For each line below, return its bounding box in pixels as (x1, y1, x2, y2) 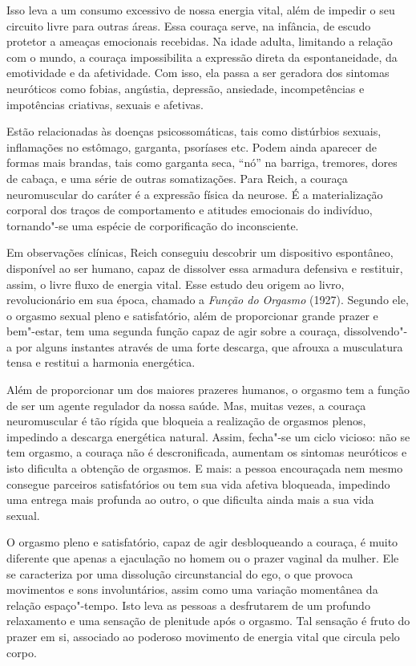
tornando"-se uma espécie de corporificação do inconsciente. (6, 217, 299, 234)
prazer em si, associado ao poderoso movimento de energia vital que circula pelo (6, 627, 400, 644)
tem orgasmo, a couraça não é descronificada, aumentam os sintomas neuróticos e (6, 444, 407, 461)
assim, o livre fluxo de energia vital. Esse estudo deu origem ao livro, (6, 275, 345, 292)
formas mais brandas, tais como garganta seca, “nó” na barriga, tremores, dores (6, 154, 398, 171)
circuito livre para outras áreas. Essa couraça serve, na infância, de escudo (6, 17, 371, 34)
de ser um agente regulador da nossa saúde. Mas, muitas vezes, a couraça (6, 396, 366, 413)
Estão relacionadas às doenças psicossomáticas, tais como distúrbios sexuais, (6, 123, 382, 140)
